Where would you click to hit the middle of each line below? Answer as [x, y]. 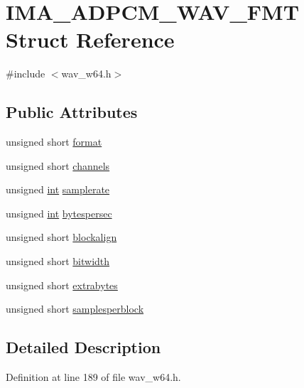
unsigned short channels [58, 165]
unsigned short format [54, 142]
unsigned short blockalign [61, 237]
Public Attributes [72, 112]
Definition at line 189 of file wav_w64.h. [93, 377]
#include [26, 74]
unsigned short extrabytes [62, 285]
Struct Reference [90, 39]
